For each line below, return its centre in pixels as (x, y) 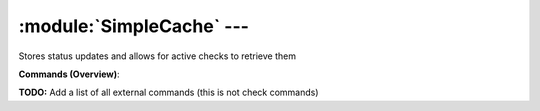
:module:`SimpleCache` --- (134, 26)
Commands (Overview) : (69, 74)
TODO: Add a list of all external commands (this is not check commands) (168, 92)
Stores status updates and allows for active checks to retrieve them (157, 56)
